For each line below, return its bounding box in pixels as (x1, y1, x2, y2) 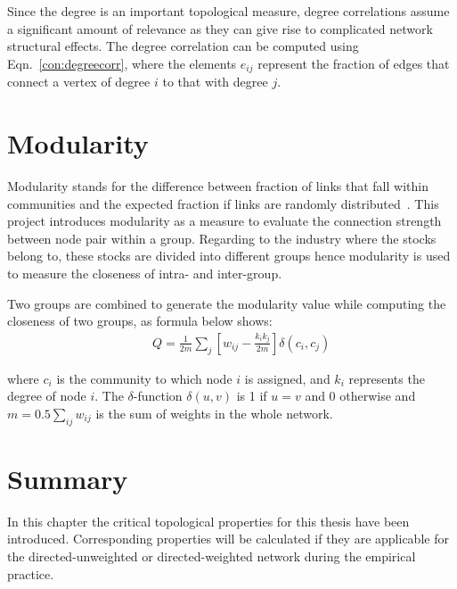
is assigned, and (244, 369, 331, 387)
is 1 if (236, 386, 267, 405)
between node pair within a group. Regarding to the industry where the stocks (7, 228, 437, 247)
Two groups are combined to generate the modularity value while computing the (7, 294, 446, 312)
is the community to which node (56, 369, 233, 387)
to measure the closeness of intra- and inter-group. (7, 263, 282, 282)
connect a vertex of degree (7, 72, 151, 91)
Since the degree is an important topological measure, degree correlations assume (7, 2, 450, 20)
